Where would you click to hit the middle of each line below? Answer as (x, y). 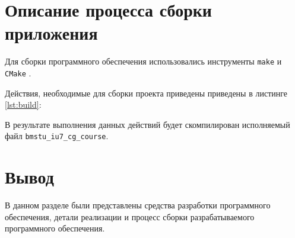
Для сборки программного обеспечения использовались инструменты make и (143, 61)
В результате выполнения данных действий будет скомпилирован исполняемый (147, 124)
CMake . (18, 73)
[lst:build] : (23, 104)
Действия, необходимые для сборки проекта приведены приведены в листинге (146, 93)
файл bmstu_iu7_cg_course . (57, 136)
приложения (51, 33)
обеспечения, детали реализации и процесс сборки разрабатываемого (130, 216)
